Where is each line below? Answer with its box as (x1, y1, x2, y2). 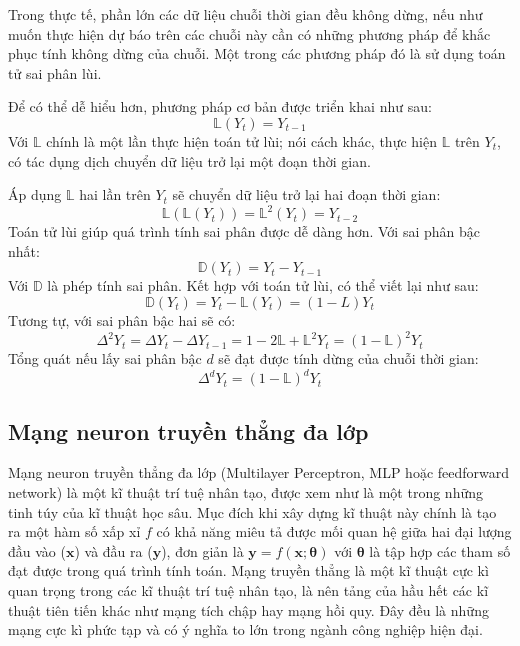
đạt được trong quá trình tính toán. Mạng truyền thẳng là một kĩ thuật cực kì (8, 560, 489, 581)
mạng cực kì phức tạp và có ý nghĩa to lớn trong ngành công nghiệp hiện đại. (8, 619, 483, 640)
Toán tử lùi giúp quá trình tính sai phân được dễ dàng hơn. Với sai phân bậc (8, 221, 481, 242)
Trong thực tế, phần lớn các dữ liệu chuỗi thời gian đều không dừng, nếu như (8, 4, 483, 24)
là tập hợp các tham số (369, 540, 511, 561)
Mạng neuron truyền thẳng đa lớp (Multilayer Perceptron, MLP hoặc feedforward (8, 462, 510, 483)
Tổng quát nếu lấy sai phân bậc (8, 348, 202, 369)
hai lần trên (79, 184, 151, 205)
